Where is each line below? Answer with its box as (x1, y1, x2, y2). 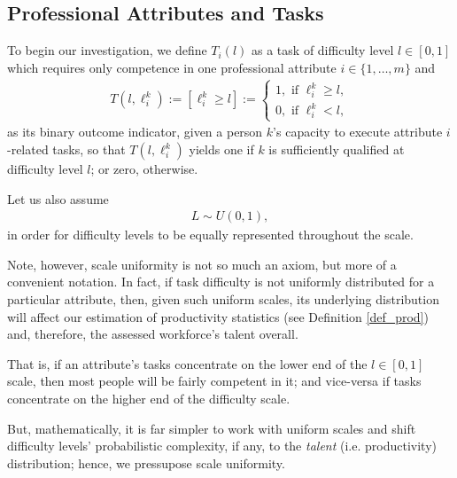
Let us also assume (7, 189, 109, 208)
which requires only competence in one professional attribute (7, 58, 337, 76)
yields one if (189, 140, 254, 159)
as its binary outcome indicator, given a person (7, 122, 263, 141)
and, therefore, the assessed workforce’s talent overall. (7, 325, 298, 343)
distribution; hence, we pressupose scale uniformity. (7, 453, 285, 472)
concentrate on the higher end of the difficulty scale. (7, 389, 290, 408)
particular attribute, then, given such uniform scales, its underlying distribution (7, 290, 439, 309)
